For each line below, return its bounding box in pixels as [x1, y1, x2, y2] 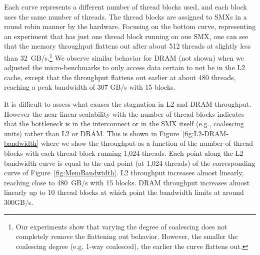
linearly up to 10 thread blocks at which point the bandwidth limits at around [4, 187, 244, 197]
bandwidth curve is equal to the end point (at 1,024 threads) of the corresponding [4, 157, 255, 168]
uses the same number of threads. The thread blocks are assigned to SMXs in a [4, 11, 247, 22]
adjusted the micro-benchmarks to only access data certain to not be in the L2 [4, 62, 245, 73]
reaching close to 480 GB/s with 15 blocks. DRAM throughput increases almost [4, 177, 250, 187]
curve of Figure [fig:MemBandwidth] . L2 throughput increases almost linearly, [4, 167, 244, 178]
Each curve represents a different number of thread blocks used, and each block [4, 2, 247, 12]
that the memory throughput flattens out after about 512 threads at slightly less [4, 41, 251, 51]
